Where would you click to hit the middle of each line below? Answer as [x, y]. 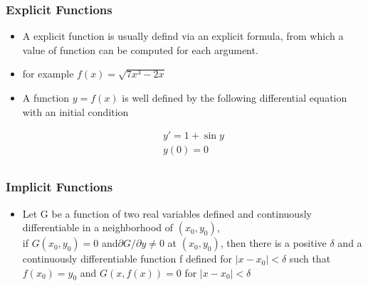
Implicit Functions [59, 187]
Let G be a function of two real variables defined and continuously [167, 213]
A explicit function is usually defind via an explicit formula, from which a [183, 36]
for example [48, 74]
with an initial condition [75, 111]
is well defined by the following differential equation [235, 97]
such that [310, 259]
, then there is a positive [273, 243]
